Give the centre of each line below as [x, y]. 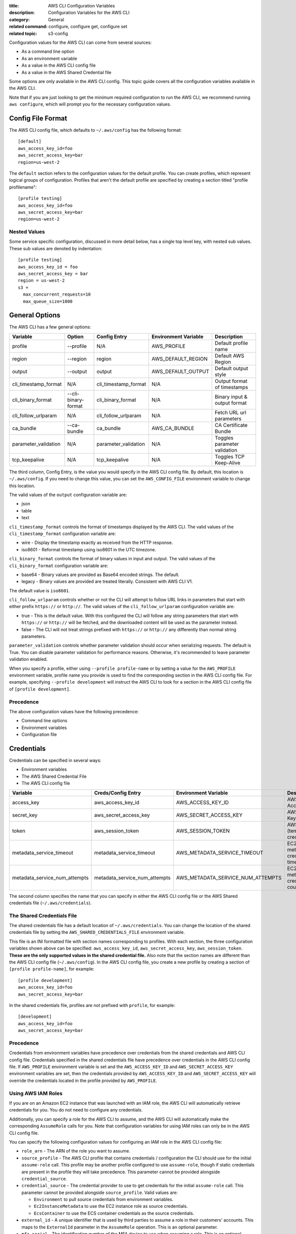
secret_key [25, 815]
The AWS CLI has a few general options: [50, 327]
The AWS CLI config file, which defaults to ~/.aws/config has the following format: [95, 130]
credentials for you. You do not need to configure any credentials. [76, 1110]
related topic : [23, 33]
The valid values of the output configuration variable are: [68, 495]
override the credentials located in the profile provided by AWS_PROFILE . [83, 1080]
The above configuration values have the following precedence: [74, 711]
